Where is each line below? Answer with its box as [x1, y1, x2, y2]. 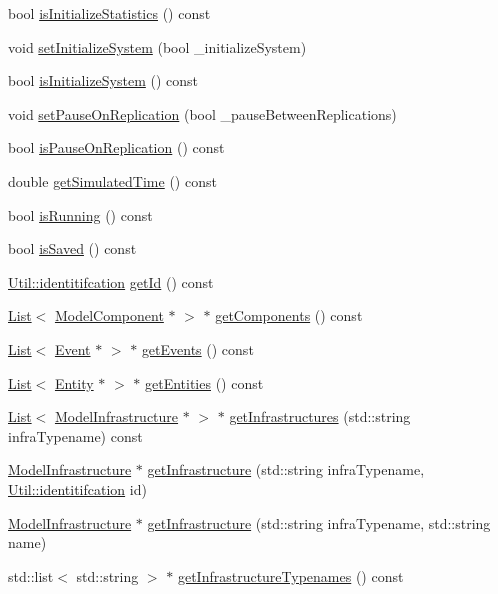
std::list [8, 565, 54, 586]
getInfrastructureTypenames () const [177, 565, 404, 586]
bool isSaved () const [8, 238, 137, 259]
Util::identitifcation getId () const [8, 271, 214, 292]
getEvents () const [141, 338, 254, 359]
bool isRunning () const [8, 204, 153, 225]
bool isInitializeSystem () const [8, 70, 199, 91]
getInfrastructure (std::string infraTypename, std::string [147, 512, 491, 533]
